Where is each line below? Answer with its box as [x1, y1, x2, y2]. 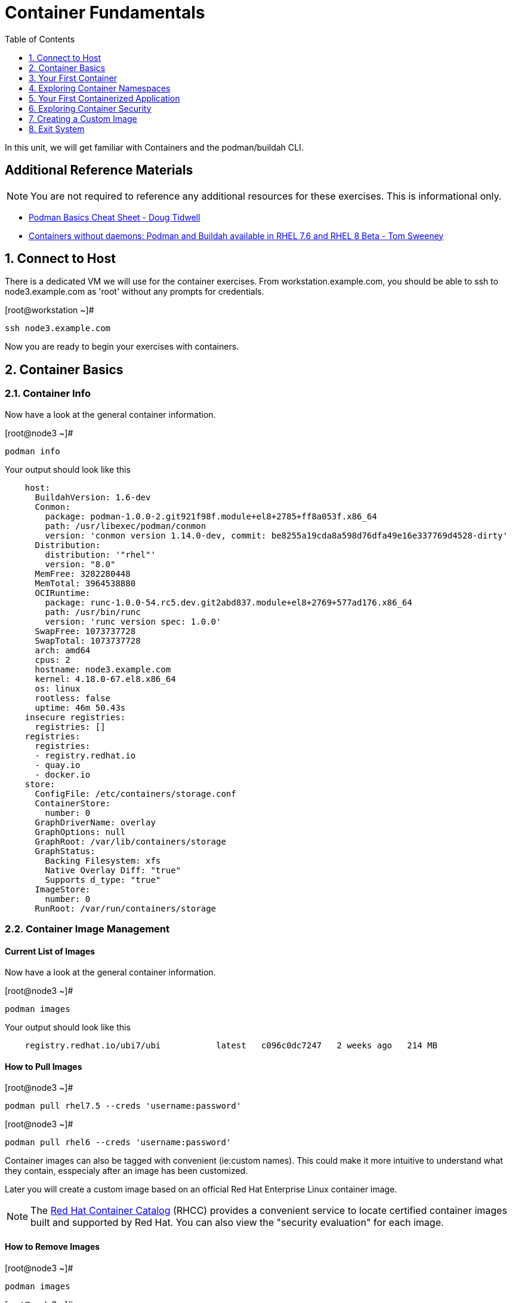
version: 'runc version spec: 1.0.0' [45, 616, 221, 626]
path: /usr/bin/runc [45, 607, 141, 617]
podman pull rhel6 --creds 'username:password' [5, 1137, 232, 1148]
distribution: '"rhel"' [45, 549, 156, 559]
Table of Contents [5, 33, 75, 44]
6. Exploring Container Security [29, 103, 152, 114]
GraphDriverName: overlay [35, 817, 156, 827]
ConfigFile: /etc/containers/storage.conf [35, 788, 236, 799]
